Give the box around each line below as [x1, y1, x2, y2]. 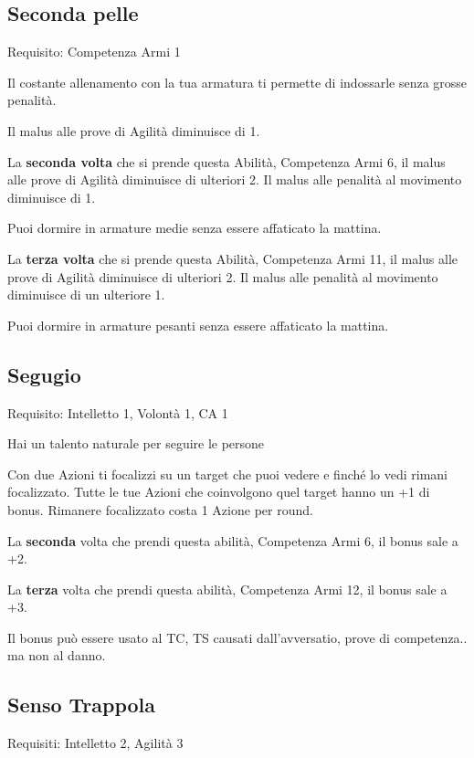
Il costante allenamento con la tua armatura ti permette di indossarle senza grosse [7, 72, 468, 91]
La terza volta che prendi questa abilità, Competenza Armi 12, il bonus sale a [7, 579, 448, 598]
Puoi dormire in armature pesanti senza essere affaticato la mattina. [7, 315, 389, 334]
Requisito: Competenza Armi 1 [7, 42, 181, 61]
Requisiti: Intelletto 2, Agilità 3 [7, 733, 184, 753]
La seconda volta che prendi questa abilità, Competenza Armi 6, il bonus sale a [7, 531, 458, 550]
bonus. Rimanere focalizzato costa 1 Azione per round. [7, 500, 313, 519]
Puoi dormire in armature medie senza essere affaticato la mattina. [7, 218, 382, 237]
